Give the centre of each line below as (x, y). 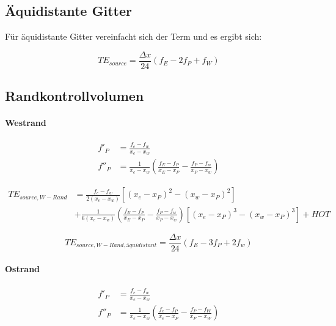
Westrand (26, 123)
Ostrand (23, 269)
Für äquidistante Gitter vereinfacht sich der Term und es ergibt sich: (133, 36)
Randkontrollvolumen (75, 96)
